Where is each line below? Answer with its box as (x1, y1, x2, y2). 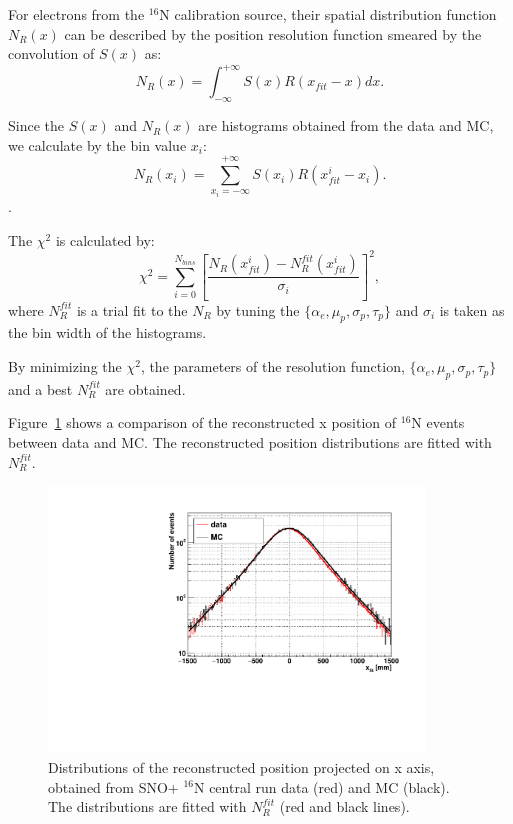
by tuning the (216, 299, 300, 320)
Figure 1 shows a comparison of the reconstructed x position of (8, 412, 397, 433)
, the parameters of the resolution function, (140, 356, 405, 377)
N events (411, 412, 465, 433)
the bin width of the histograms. (8, 322, 207, 343)
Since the (8, 115, 64, 136)
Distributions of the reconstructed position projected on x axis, (48, 756, 435, 777)
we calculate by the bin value (8, 134, 187, 155)
